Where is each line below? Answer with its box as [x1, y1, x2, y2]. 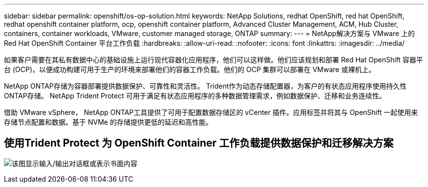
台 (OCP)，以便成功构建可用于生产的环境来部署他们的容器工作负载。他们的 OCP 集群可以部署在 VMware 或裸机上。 [4, 65, 376, 74]
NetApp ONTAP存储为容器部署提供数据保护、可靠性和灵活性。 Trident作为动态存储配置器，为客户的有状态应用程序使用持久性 [4, 82, 407, 90]
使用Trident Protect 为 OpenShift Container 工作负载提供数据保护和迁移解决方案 [4, 137, 394, 150]
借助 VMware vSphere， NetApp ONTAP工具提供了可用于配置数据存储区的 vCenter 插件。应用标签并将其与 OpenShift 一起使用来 [4, 108, 418, 116]
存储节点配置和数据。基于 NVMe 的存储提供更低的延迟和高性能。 [4, 118, 213, 126]
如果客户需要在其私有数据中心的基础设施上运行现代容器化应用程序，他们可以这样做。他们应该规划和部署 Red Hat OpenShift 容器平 [4, 56, 423, 64]
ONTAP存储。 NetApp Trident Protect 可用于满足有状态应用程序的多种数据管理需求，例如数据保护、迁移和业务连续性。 [4, 92, 386, 100]
